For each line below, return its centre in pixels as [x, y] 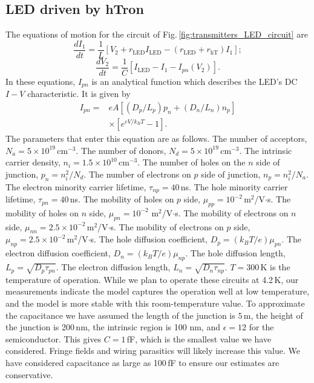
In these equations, [41, 81]
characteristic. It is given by [79, 94]
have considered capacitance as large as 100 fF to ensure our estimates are [142, 362]
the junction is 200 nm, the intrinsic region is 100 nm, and [113, 327]
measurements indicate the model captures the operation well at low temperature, [158, 291]
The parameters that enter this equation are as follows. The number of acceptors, [156, 138]
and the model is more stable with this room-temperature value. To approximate [155, 303]
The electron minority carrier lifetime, [76, 186]
